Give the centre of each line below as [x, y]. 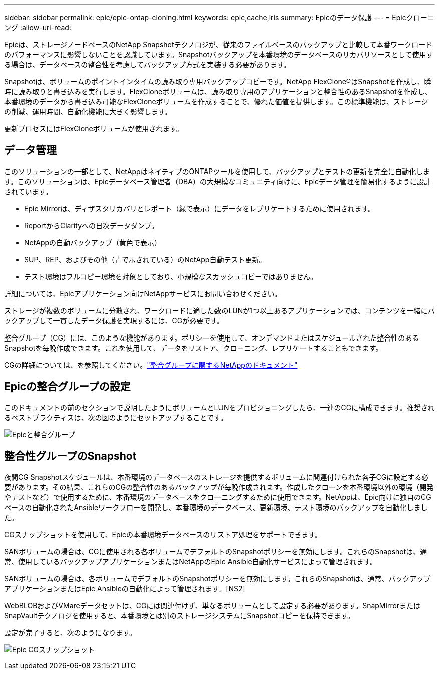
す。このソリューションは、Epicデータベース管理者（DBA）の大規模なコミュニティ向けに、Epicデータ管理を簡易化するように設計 [218, 181]
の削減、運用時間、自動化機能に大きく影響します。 [88, 112]
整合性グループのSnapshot [70, 456]
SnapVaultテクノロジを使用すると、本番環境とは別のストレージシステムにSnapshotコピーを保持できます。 [179, 615]
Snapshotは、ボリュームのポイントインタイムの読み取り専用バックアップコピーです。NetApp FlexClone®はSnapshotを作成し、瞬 [218, 81]
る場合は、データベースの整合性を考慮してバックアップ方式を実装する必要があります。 [147, 64]
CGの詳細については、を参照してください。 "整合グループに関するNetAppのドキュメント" [151, 365]
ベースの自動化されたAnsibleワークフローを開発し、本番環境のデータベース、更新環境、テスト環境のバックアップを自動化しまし [216, 507]
